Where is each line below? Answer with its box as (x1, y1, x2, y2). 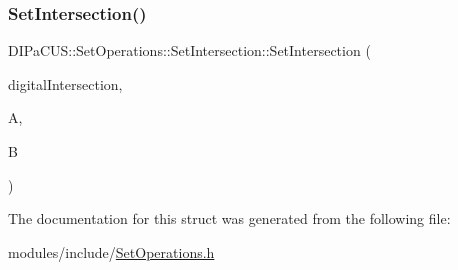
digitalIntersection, (8, 73, 123, 94)
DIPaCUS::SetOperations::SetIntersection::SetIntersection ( (8, 40, 371, 61)
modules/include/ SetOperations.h (8, 241, 215, 262)
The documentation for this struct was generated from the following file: (8, 208, 451, 229)
